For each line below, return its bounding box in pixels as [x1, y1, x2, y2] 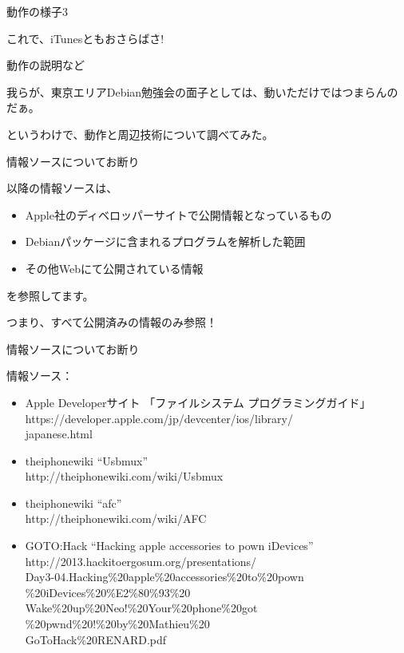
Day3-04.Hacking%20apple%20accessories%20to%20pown [25, 568, 304, 585]
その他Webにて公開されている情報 [25, 259, 204, 276]
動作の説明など [6, 57, 85, 73]
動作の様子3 [6, 3, 68, 19]
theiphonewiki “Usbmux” [25, 452, 149, 469]
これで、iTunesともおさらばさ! [6, 30, 164, 46]
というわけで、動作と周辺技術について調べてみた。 [6, 125, 274, 142]
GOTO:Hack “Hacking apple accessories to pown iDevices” [25, 537, 314, 554]
